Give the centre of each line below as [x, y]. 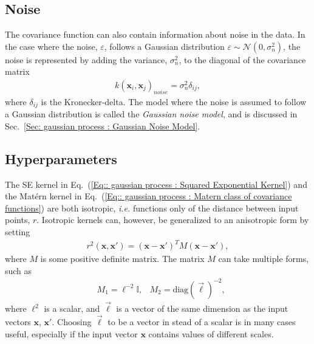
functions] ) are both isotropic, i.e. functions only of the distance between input [152, 208]
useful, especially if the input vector [71, 333]
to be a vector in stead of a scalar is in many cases [202, 321]
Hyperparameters [61, 158]
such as [19, 270]
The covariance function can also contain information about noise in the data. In [155, 34]
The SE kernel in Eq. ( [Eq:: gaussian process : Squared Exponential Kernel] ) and [156, 184]
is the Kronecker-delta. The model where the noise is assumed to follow [174, 101]
